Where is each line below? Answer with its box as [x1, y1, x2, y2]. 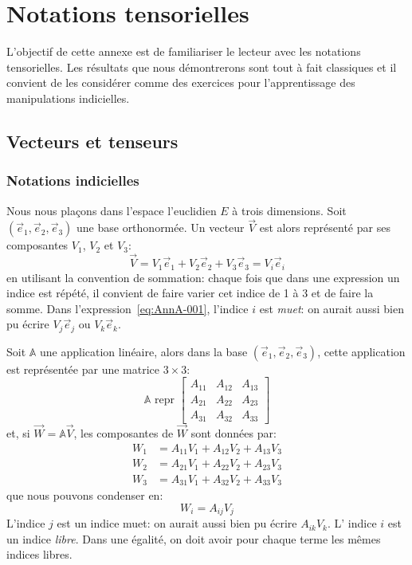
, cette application [317, 343, 406, 359]
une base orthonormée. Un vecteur [77, 219, 245, 236]
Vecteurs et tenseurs [6, 128, 179, 153]
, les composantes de [73, 425, 174, 441]
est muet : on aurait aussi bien [259, 300, 404, 316]
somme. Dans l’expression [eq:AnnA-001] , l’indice [6, 300, 249, 316]
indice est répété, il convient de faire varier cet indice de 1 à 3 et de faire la [6, 284, 374, 301]
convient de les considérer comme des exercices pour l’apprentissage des [6, 74, 355, 91]
